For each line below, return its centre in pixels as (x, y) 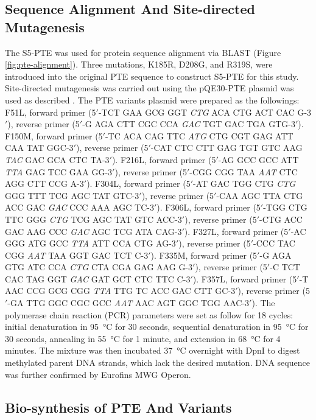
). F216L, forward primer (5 (164, 159)
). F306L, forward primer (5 (209, 207)
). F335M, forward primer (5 (204, 255)
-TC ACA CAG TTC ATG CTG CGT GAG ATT (199, 135)
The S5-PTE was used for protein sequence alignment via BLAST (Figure (143, 52)
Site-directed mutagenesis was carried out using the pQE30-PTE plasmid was (149, 88)
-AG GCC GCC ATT (258, 159)
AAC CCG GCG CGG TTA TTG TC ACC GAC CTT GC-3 (120, 291)
